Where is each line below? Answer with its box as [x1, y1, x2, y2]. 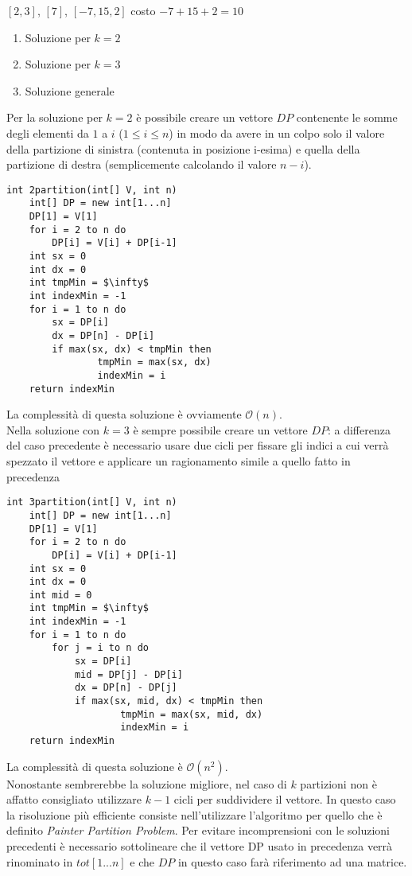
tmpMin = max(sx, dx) [97, 356, 212, 368]
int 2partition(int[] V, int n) [6, 184, 177, 196]
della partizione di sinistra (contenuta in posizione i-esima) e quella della [6, 140, 360, 157]
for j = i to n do [52, 642, 149, 654]
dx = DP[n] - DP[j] [74, 682, 177, 694]
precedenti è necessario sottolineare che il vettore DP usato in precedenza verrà [6, 838, 393, 855]
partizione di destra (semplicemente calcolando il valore [6, 156, 277, 173]
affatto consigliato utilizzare [6, 791, 142, 808]
